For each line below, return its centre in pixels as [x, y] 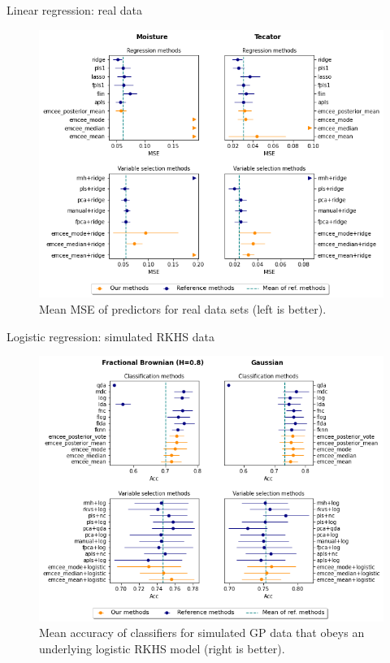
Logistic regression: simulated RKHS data [110, 336]
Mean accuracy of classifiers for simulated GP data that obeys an [202, 633]
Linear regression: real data [74, 10]
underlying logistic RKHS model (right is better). [162, 648]
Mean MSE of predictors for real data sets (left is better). [183, 309]
